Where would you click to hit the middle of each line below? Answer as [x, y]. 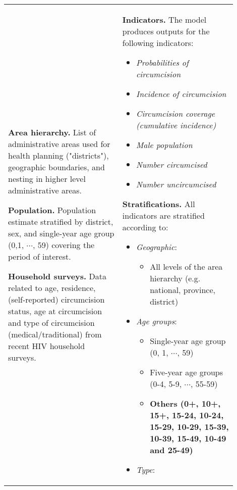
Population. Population [52, 210]
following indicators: [158, 43]
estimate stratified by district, [61, 221]
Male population [164, 145]
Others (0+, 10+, [185, 403]
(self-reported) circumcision [56, 299]
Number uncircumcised [176, 184]
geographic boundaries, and [56, 167]
